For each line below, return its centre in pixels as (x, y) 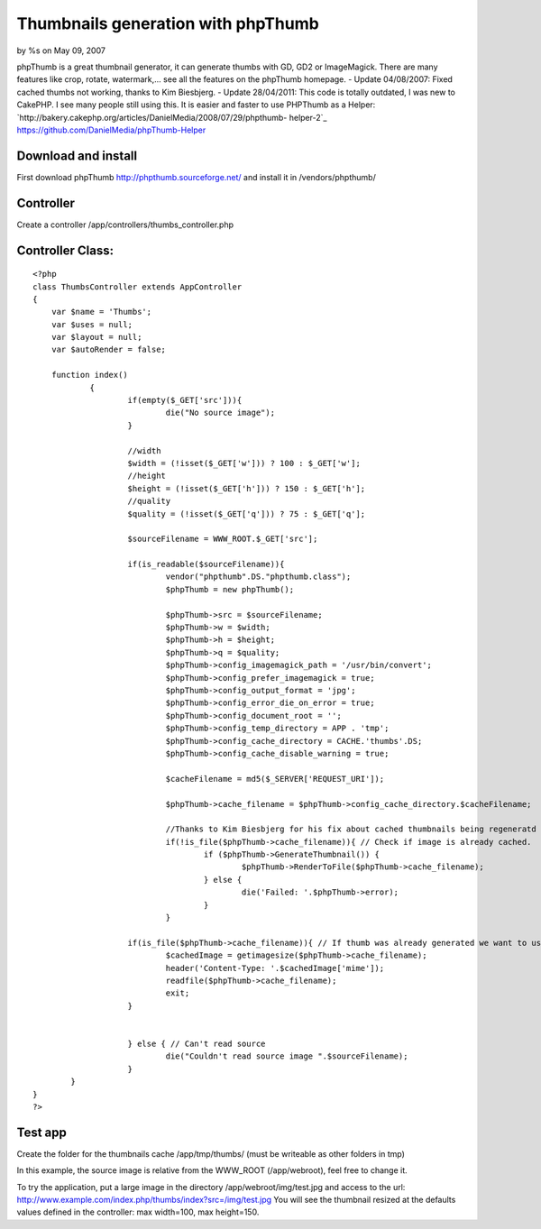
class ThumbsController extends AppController (138, 287)
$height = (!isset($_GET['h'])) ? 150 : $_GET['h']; (247, 488)
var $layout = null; (96, 337)
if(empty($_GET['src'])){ (185, 400)
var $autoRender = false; (109, 350)
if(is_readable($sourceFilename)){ (206, 564)
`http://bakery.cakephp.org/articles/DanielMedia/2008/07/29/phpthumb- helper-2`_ (172, 117)
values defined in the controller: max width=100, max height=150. (138, 1212)
